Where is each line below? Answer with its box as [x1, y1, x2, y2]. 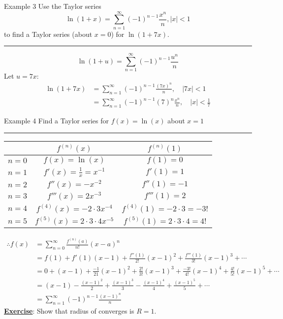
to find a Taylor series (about [4, 29, 93, 39]
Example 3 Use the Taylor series [4, 1, 101, 11]
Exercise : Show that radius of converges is [4, 305, 134, 316]
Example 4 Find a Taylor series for [4, 116, 109, 126]
